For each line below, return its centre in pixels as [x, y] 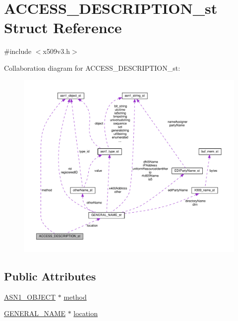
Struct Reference [63, 27]
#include [18, 51]
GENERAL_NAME [35, 313]
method [75, 297]
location [86, 313]
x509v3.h [57, 51]
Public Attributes [50, 276]
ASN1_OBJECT [30, 297]
